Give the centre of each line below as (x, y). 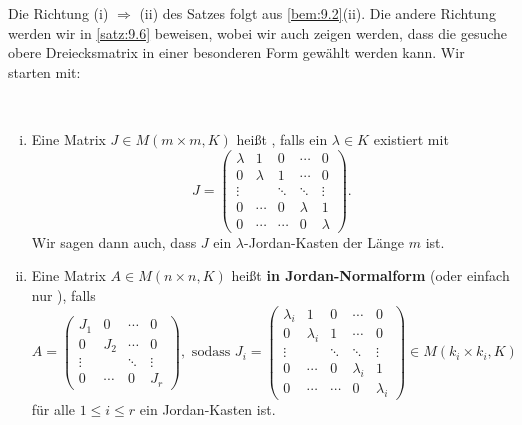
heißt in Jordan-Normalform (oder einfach (370, 275)
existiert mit (411, 138)
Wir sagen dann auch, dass (114, 241)
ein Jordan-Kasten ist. (207, 408)
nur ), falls (63, 294)
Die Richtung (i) (58, 13)
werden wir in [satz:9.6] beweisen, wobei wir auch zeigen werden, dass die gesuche (258, 32)
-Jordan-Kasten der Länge (324, 241)
